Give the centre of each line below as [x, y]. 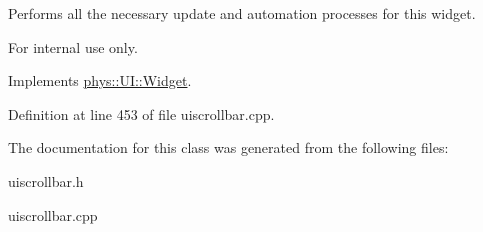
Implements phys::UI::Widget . [100, 80]
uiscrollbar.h [46, 180]
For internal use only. [73, 46]
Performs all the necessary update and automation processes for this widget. [242, 13]
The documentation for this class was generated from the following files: [228, 147]
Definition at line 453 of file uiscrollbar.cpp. [141, 113]
